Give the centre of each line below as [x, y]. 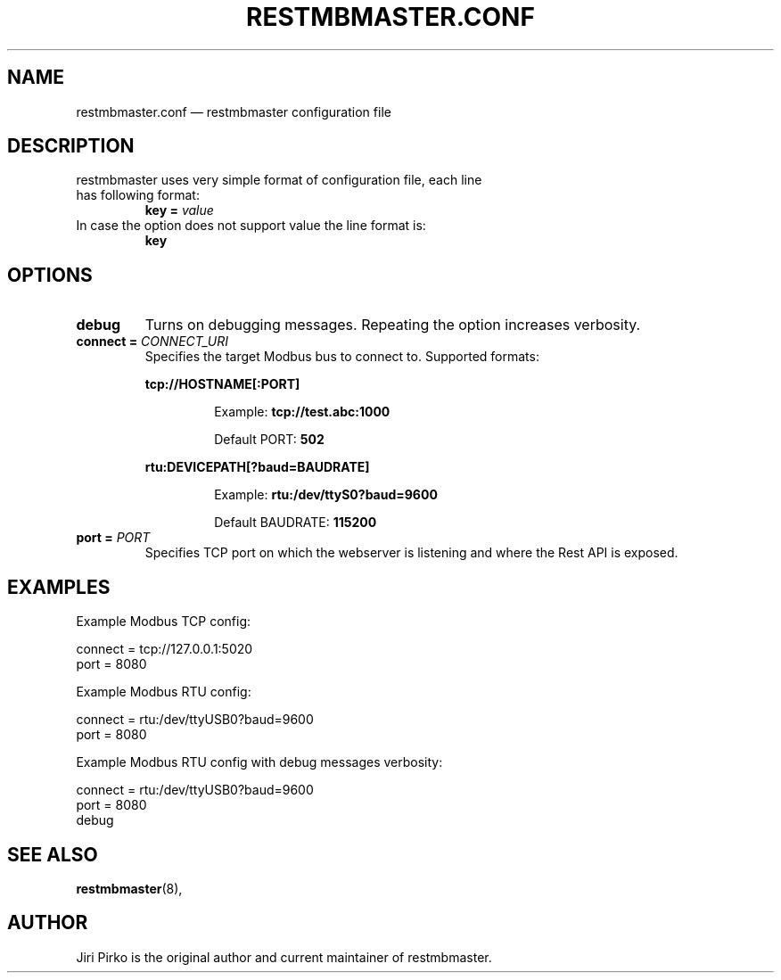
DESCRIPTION [71, 146]
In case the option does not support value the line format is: [251, 226]
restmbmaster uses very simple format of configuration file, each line [279, 180]
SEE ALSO [53, 854]
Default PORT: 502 [269, 440]
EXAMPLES [59, 587]
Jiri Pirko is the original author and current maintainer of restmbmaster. [284, 957]
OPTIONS [50, 275]
